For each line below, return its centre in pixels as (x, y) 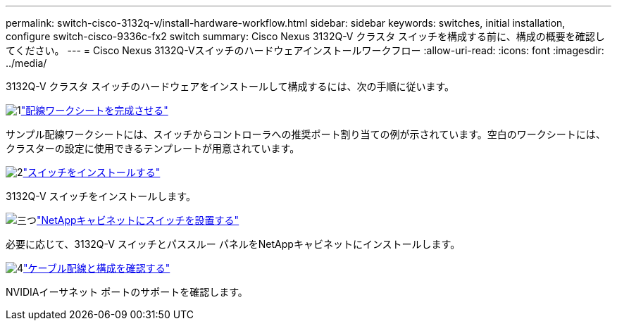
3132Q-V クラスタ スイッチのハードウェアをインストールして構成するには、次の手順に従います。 (230, 86)
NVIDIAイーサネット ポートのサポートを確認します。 (127, 292)
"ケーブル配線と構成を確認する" (97, 268)
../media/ (26, 63)
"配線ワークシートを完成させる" (94, 110)
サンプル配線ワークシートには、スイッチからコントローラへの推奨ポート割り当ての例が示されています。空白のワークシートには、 (306, 134)
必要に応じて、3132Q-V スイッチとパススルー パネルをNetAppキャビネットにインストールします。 (233, 244)
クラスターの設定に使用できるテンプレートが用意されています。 (153, 148)
